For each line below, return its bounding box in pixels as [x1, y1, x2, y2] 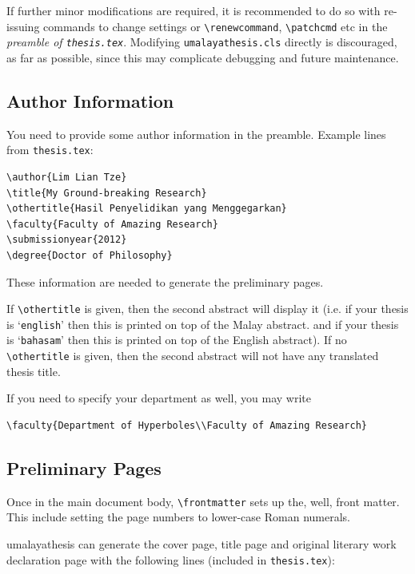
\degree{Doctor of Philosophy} [6, 249, 173, 261]
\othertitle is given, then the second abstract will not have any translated [6, 347, 379, 364]
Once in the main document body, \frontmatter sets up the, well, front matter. [6, 493, 400, 509]
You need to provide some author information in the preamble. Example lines [6, 125, 386, 142]
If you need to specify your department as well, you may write [6, 390, 311, 406]
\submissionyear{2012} [6, 234, 127, 246]
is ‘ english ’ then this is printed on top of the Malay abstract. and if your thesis [6, 315, 399, 332]
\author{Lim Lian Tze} [6, 171, 127, 183]
